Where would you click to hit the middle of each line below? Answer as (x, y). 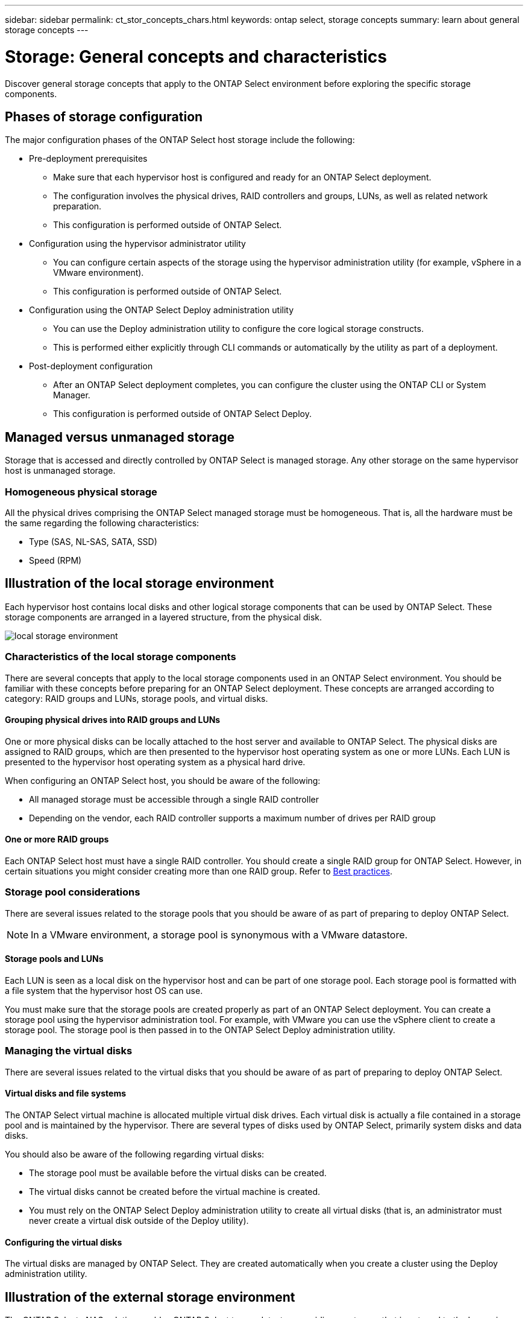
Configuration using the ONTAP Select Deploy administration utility (162, 310)
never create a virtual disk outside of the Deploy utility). (139, 1220)
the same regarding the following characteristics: (102, 523)
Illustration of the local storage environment (140, 584)
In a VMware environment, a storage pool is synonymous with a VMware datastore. (219, 934)
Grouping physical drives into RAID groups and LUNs (113, 720)
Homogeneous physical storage (81, 492)
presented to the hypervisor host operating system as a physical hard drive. (155, 762)
